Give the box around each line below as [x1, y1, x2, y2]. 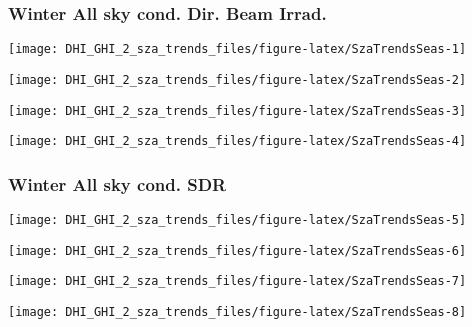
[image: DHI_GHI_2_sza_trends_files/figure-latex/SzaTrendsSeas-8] [8, 305, 467, 320]
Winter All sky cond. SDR [8, 171, 227, 196]
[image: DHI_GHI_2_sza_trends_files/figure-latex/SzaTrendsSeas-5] [8, 213, 467, 228]
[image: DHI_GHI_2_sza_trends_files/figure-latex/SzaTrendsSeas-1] [8, 42, 467, 57]
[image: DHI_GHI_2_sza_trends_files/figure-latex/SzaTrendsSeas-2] [8, 72, 467, 87]
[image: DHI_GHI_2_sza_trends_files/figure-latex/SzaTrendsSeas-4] [8, 134, 467, 149]
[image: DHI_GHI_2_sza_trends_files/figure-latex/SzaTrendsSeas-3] [8, 103, 467, 118]
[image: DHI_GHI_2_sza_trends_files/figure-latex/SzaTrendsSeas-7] [8, 274, 467, 289]
